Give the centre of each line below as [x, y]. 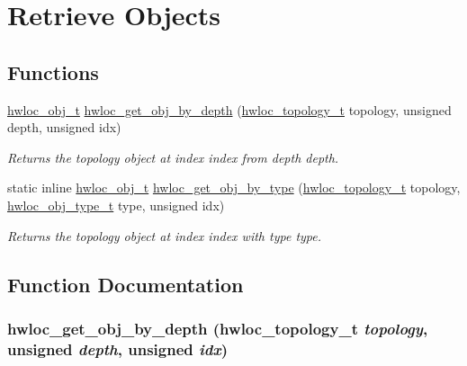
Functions [53, 71]
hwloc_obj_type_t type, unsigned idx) [116, 205]
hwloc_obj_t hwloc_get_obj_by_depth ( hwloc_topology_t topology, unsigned [229, 109]
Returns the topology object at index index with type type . [165, 235]
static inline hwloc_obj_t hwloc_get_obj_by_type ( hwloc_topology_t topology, [234, 187]
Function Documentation [126, 284]
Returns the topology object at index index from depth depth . [173, 157]
